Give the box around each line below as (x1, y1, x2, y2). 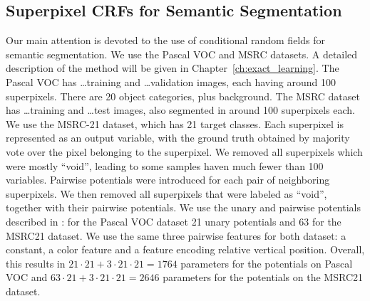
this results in (6, 255, 66, 270)
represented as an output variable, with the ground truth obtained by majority (6, 130, 350, 145)
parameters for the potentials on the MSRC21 (163, 270, 363, 285)
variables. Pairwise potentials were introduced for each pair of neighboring (6, 172, 330, 187)
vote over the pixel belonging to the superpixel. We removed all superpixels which (6, 144, 363, 159)
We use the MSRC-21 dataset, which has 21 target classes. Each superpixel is (6, 116, 344, 131)
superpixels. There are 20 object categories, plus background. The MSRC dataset (6, 88, 360, 103)
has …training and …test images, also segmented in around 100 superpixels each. (6, 102, 355, 117)
